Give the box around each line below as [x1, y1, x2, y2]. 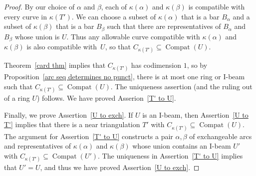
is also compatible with [26, 41, 97, 52]
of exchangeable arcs [189, 131, 252, 141]
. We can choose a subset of [71, 11, 156, 21]
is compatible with [188, 1, 245, 11]
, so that [105, 41, 131, 52]
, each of [101, 1, 127, 11]
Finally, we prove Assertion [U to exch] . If [4, 109, 133, 120]
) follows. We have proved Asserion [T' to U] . [37, 93, 176, 103]
